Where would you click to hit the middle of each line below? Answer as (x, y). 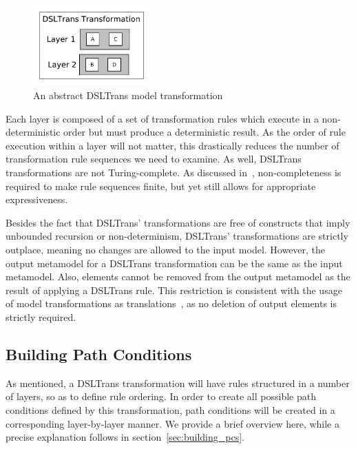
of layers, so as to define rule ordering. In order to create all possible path (161, 396)
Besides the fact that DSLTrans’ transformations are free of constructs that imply (178, 222)
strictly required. (41, 316)
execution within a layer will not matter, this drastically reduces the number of (172, 145)
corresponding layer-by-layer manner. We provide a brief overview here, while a (172, 423)
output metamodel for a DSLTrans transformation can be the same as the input (174, 263)
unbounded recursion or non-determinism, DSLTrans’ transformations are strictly (177, 236)
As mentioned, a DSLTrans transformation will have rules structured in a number (178, 383)
